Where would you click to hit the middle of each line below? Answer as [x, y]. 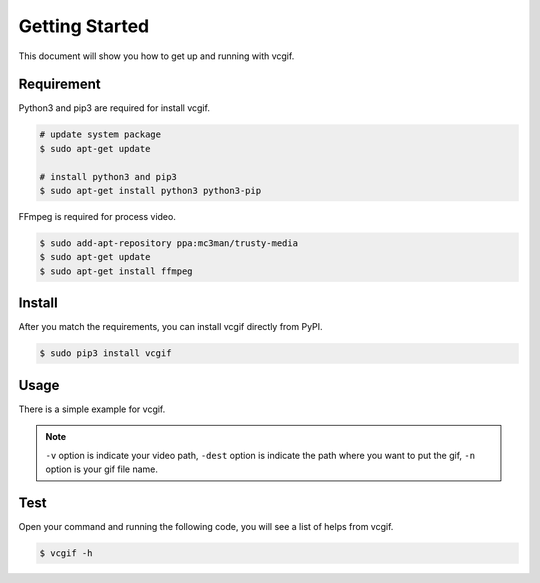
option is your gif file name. [102, 469]
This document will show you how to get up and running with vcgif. [156, 56]
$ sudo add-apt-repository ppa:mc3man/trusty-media [169, 243]
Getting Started [84, 26]
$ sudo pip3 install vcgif [105, 353]
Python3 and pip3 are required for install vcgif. [114, 108]
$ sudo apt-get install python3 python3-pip [150, 190]
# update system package [100, 134]
